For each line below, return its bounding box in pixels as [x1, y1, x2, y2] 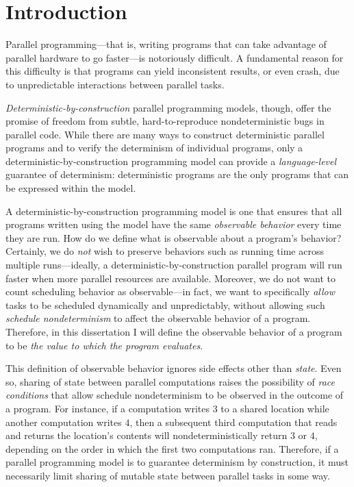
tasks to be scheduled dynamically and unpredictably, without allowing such [5, 297, 325, 312]
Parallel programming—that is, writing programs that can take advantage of [5, 37, 327, 51]
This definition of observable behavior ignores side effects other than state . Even [5, 361, 342, 375]
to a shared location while [220, 401, 329, 415]
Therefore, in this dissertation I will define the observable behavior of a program [5, 325, 342, 338]
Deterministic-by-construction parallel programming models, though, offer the [5, 100, 331, 114]
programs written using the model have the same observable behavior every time [5, 217, 342, 232]
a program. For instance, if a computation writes [5, 401, 210, 415]
